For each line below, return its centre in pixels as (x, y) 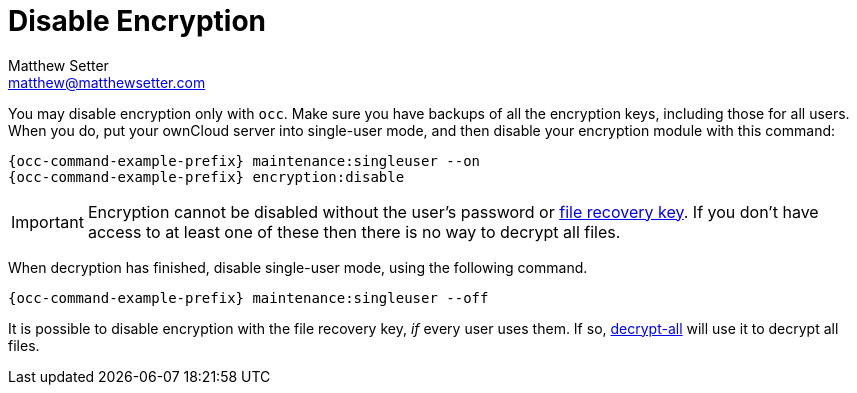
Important (47, 221)
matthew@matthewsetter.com (107, 82)
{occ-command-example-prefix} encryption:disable (206, 176)
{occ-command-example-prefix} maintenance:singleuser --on (244, 160)
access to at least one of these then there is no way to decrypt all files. (354, 231)
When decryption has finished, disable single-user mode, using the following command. (298, 267)
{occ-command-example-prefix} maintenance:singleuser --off (248, 297)
